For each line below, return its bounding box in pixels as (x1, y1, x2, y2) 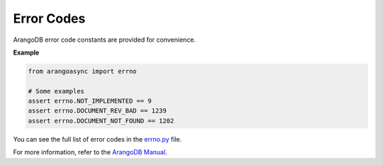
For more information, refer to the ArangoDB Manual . (13, 148, 167, 157)
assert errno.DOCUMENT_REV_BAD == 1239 (28, 107, 167, 115)
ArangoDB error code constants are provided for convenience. (13, 35, 196, 44)
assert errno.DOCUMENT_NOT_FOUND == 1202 (28, 117, 174, 125)
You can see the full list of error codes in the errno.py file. (13, 135, 182, 143)
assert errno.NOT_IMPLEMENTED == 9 (28, 97, 152, 106)
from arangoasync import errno (28, 67, 138, 75)
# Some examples (28, 87, 85, 95)
